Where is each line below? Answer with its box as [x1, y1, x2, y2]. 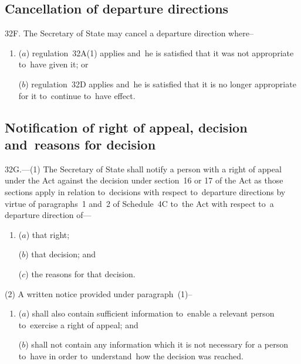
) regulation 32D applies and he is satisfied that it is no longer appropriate [25, 77, 296, 90]
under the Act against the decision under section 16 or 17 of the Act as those [5, 174, 283, 186]
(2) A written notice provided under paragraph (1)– [5, 287, 192, 300]
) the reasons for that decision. [25, 267, 136, 280]
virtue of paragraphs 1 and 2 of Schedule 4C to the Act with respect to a [5, 197, 274, 209]
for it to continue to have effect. [18, 89, 136, 101]
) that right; [26, 228, 70, 240]
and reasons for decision [5, 135, 156, 153]
